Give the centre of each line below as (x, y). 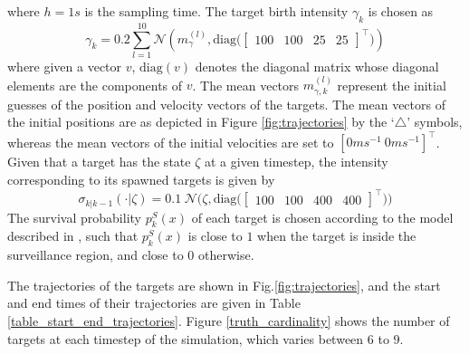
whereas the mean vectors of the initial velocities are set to (171, 142)
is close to (215, 236)
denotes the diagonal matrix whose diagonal (317, 66)
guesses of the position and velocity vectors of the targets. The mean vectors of (226, 104)
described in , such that (73, 236)
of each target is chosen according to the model (322, 217)
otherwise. (226, 255)
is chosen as (401, 11)
